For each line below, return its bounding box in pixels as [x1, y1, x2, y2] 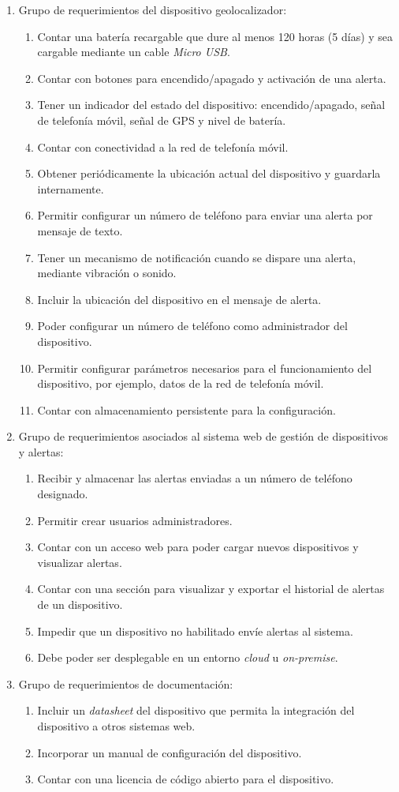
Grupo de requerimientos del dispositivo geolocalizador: [18, 2, 287, 17]
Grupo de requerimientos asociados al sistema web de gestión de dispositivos [18, 428, 389, 445]
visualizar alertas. [37, 554, 122, 570]
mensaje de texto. [37, 222, 123, 238]
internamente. [37, 180, 104, 197]
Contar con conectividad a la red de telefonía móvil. [37, 138, 289, 155]
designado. [37, 486, 88, 502]
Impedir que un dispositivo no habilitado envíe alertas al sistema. [37, 622, 353, 639]
